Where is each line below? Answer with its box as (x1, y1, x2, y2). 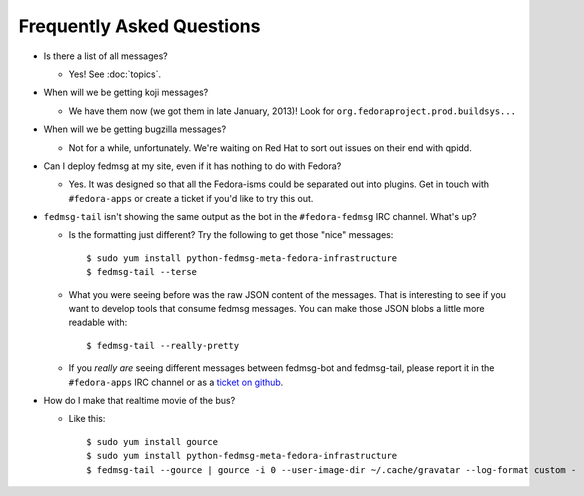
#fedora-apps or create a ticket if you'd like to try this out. (68, 192, 314, 204)
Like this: (68, 413, 106, 425)
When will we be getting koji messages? (43, 86, 209, 99)
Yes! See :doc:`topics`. (68, 68, 162, 80)
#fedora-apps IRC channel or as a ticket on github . (68, 376, 284, 388)
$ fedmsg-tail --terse (86, 266, 198, 278)
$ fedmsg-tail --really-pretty (86, 340, 240, 351)
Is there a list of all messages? (43, 50, 169, 62)
